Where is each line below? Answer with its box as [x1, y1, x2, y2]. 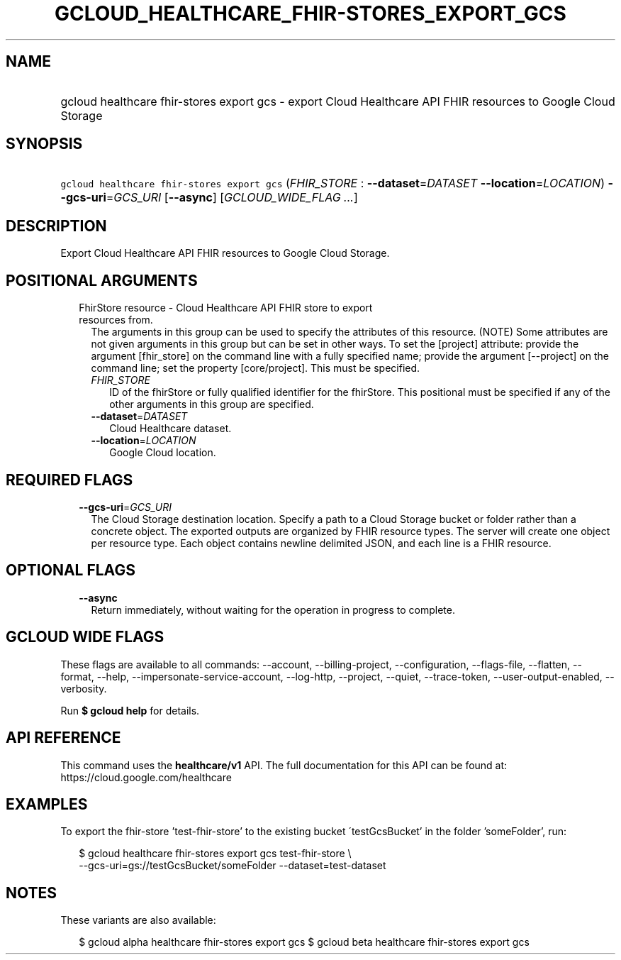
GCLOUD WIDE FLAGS [6, 628, 164, 646]
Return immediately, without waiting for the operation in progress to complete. [91, 603, 455, 616]
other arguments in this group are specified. [109, 398, 314, 411]
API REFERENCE [6, 729, 121, 747]
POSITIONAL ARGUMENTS [6, 271, 198, 289]
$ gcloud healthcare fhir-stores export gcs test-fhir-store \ [79, 847, 352, 860]
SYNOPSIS [6, 135, 83, 153]
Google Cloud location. [109, 446, 216, 459]
